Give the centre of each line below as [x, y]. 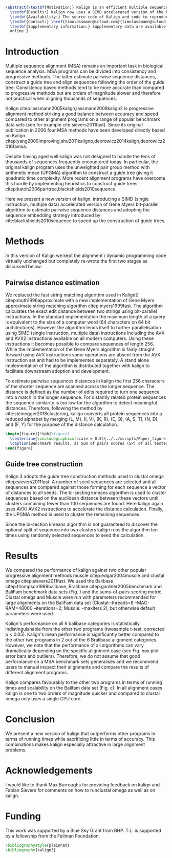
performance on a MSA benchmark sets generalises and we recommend [82, 662]
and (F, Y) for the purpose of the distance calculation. [62, 424]
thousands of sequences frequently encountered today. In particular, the [82, 162]
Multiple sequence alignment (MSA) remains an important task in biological [84, 66]
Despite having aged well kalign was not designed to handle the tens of [81, 157]
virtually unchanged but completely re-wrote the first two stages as [76, 261]
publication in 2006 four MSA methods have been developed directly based [85, 130]
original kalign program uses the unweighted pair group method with [78, 167]
